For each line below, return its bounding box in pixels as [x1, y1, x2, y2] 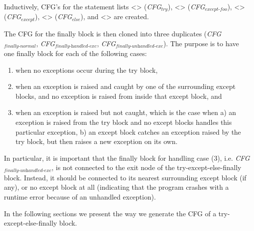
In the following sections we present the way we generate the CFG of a [4, 208, 216, 218]
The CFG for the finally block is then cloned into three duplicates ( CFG [4, 28, 222, 38]
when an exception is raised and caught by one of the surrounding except [15, 81, 236, 91]
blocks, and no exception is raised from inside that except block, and [15, 90, 222, 101]
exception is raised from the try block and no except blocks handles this [15, 116, 232, 127]
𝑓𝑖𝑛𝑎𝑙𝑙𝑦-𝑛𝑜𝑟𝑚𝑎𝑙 [4, 43, 36, 49]
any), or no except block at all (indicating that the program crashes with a [4, 182, 229, 192]
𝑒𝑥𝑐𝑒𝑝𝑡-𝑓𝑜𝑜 [204, 7, 227, 12]
